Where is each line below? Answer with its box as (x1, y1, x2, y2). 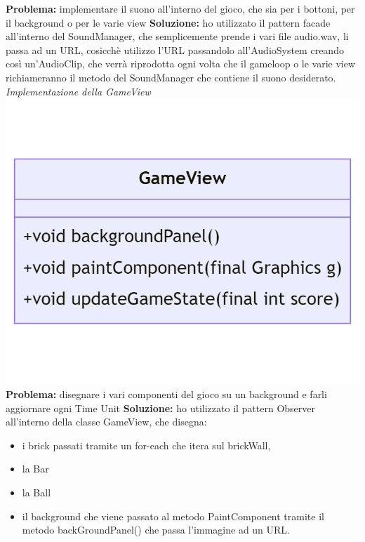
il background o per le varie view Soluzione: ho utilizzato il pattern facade (6, 15, 331, 29)
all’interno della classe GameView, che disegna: (6, 414, 207, 429)
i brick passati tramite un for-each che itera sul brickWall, (22, 437, 271, 452)
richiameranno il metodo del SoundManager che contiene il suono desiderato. (6, 70, 336, 84)
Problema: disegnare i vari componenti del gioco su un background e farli (6, 386, 327, 401)
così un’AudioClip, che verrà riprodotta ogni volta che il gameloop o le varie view (6, 56, 356, 71)
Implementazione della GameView (6, 84, 151, 98)
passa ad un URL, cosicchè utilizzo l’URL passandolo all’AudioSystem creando (6, 42, 344, 57)
